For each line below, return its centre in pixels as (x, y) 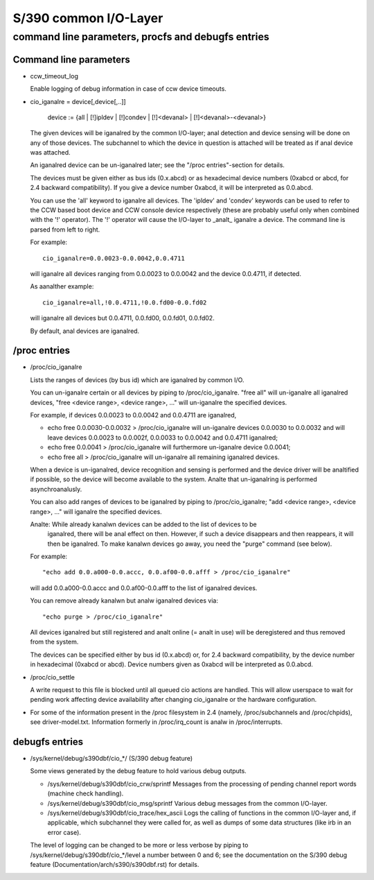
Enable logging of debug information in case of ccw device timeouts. (128, 89)
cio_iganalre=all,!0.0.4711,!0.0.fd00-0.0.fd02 (125, 302)
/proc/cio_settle (53, 677)
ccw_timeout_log (54, 76)
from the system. (54, 642)
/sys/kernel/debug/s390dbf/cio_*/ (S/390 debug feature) (112, 759)
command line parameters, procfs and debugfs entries (141, 37)
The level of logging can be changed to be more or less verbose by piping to (139, 845)
